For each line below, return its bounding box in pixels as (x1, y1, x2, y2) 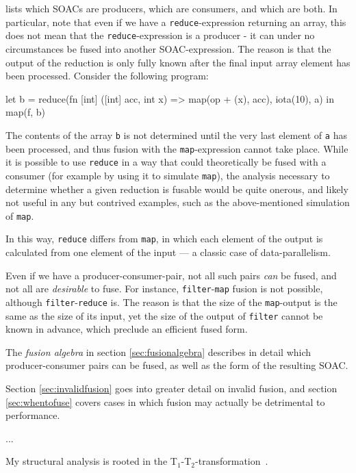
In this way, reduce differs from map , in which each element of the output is (5, 231, 323, 246)
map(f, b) (5, 105, 45, 119)
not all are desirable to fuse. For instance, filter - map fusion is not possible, (5, 281, 323, 296)
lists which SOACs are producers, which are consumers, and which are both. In (5, 1, 338, 15)
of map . (5, 208, 34, 222)
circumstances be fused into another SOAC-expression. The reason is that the (5, 41, 331, 55)
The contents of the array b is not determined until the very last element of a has (5, 127, 347, 142)
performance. (5, 408, 60, 422)
